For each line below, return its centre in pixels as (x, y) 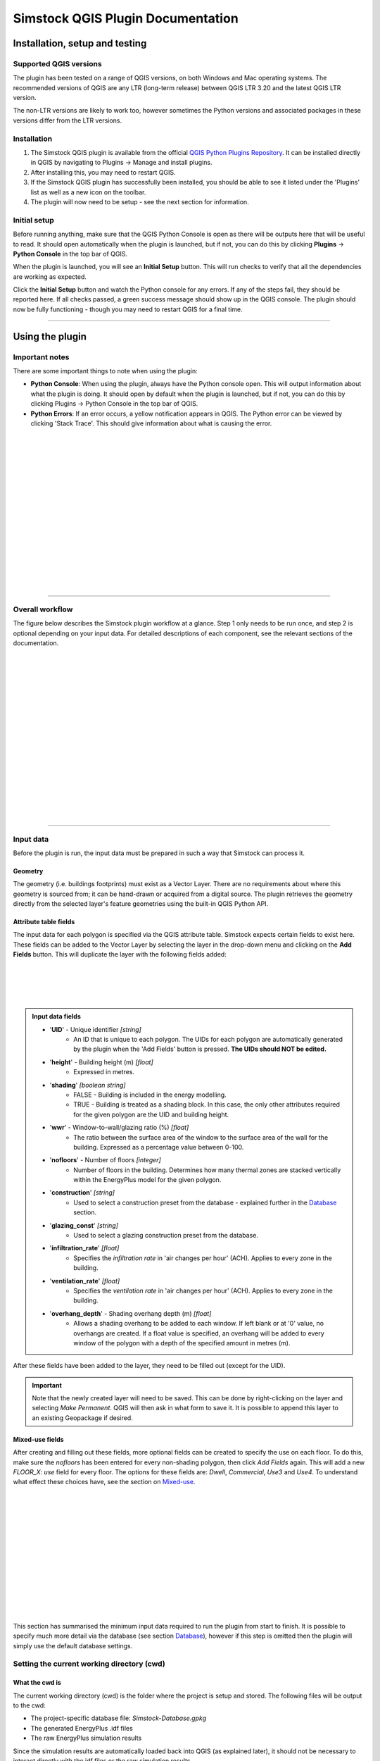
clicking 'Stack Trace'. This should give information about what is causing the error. (151, 423)
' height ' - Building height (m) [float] (102, 1062)
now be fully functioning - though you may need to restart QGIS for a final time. (128, 309)
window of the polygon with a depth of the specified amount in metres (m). (182, 1343)
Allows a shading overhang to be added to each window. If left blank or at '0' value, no (198, 1324)
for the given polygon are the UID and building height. (151, 1114)
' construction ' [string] (82, 1193)
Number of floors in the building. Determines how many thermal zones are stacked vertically (207, 1170)
